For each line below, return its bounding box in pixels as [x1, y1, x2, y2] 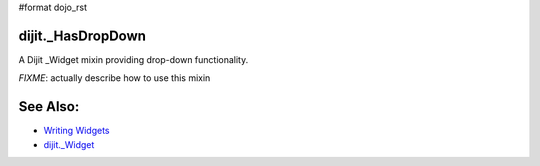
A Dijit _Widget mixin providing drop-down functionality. [18, 53, 249, 65]
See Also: [18, 98, 80, 115]
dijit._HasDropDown [18, 27, 147, 44]
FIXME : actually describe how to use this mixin [18, 72, 211, 84]
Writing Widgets [43, 125, 110, 137]
